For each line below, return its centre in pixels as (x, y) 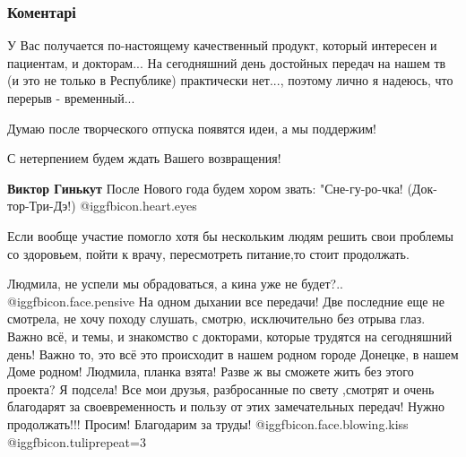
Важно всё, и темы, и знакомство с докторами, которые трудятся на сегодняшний (230, 336)
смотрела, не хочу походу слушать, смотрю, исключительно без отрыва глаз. (216, 319)
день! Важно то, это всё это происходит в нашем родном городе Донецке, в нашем (233, 354)
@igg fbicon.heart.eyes (138, 206)
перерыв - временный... (71, 98)
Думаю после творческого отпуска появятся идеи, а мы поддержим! (192, 128)
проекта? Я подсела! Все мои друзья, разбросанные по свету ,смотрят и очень (221, 388)
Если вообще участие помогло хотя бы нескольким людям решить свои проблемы (230, 235)
